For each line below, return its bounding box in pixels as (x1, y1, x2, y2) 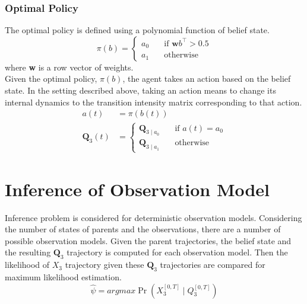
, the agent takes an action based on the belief (122, 72, 291, 85)
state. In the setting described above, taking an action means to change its (5, 84, 276, 96)
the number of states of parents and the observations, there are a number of (5, 223, 281, 235)
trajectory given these (65, 258, 144, 271)
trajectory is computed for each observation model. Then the (67, 246, 288, 258)
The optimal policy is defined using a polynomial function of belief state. (5, 24, 270, 36)
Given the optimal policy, (5, 72, 97, 85)
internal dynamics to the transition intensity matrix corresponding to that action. (5, 95, 302, 108)
